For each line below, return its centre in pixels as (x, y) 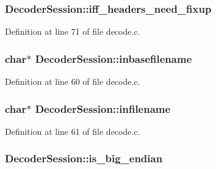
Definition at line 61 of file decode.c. (73, 131)
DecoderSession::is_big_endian (84, 158)
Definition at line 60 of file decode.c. (73, 81)
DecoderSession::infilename (103, 108)
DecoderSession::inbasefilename (113, 58)
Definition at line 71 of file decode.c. (73, 31)
